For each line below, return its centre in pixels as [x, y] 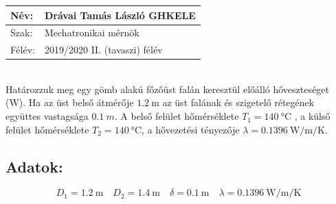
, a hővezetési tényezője [191, 129]
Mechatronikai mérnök [92, 33]
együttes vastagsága [47, 116]
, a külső [312, 116]
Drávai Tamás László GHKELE [120, 15]
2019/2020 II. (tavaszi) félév [103, 50]
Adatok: [34, 166]
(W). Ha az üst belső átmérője [70, 102]
